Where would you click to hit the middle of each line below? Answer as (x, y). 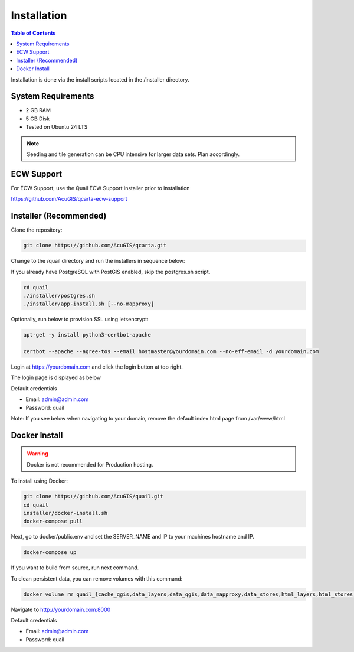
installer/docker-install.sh (65, 513)
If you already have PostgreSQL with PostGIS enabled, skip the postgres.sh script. (111, 272)
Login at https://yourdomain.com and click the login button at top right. (97, 367)
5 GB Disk (38, 119)
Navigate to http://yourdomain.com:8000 (61, 609)
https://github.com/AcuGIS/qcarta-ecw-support (69, 199)
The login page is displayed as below (56, 377)
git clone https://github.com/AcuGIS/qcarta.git (95, 246)
